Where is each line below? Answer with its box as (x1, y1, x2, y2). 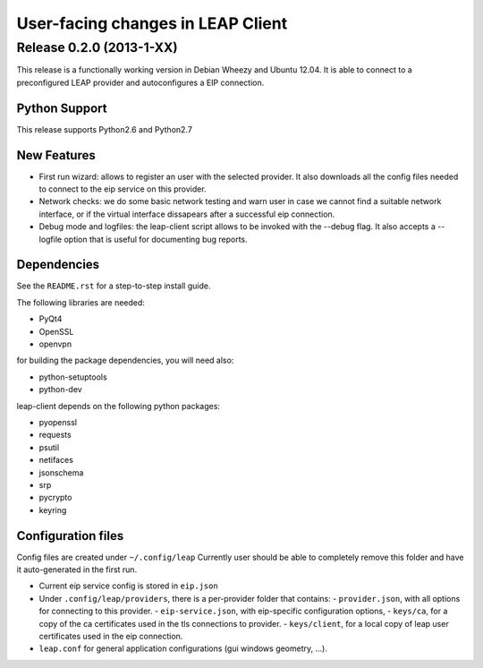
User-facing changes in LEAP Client (16, 13, 288, 33)
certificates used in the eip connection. (38, 630, 183, 641)
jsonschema (38, 467, 84, 478)
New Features (16, 148, 96, 163)
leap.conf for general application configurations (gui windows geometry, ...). (38, 643, 328, 654)
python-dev (38, 384, 82, 395)
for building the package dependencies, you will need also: (16, 355, 234, 366)
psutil (38, 441, 60, 452)
